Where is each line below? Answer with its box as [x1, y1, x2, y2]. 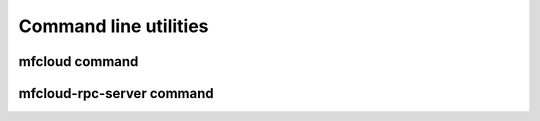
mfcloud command [18, 53, 139, 70]
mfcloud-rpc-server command [18, 85, 214, 102]
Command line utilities [18, 15, 209, 37]
